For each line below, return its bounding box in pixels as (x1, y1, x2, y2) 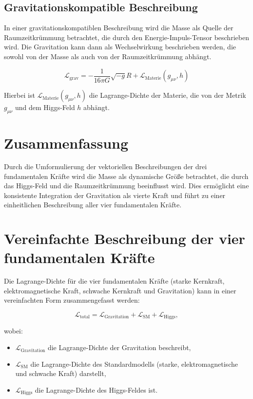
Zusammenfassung (4, 133, 129, 153)
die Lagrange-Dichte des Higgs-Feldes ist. (35, 384, 158, 395)
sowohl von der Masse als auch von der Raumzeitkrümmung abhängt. (4, 51, 212, 61)
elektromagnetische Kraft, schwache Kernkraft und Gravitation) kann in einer (4, 285, 236, 295)
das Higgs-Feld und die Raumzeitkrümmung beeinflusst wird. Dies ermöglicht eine (4, 180, 249, 191)
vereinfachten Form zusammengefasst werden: (4, 295, 140, 305)
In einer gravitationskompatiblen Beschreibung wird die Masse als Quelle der (4, 22, 234, 33)
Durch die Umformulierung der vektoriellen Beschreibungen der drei (4, 161, 207, 171)
